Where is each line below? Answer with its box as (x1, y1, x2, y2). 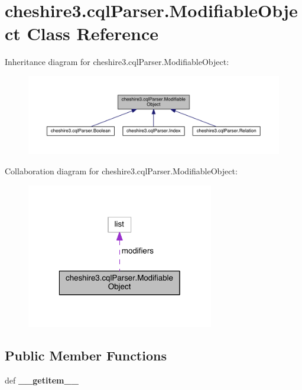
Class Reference (27, 21, 159, 45)
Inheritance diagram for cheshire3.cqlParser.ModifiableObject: (5, 56, 229, 68)
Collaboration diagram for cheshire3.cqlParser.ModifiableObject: (5, 165, 238, 177)
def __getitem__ (5, 374, 79, 386)
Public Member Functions (5, 346, 167, 365)
